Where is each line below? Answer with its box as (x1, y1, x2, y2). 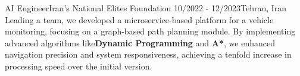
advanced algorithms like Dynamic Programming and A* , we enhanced (5, 36, 275, 49)
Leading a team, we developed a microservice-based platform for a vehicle (5, 13, 274, 26)
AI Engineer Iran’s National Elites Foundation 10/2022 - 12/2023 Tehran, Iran (5, 2, 287, 14)
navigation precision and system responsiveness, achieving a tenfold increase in (5, 48, 292, 61)
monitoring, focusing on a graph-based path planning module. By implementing (5, 25, 296, 37)
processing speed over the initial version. (5, 59, 152, 72)
